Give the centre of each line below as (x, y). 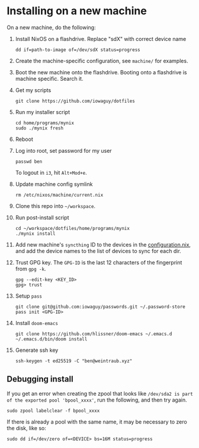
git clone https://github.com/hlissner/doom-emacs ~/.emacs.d (94, 334)
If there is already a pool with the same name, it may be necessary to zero (97, 422)
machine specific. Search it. (49, 78)
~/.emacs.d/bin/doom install (51, 339)
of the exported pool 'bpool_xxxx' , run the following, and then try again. (97, 400)
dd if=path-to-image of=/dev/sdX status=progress (78, 50)
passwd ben (29, 162)
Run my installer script (43, 112)
